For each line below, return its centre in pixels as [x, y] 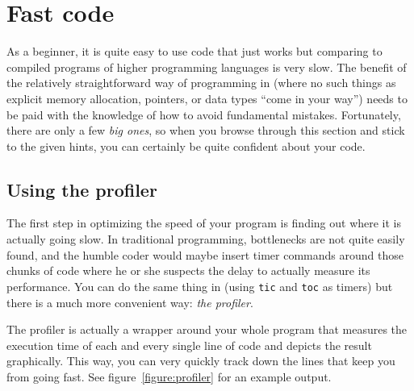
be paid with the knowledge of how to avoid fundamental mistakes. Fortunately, [204, 114]
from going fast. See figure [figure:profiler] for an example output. [169, 376]
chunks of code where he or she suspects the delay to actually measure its [188, 270]
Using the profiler [82, 189]
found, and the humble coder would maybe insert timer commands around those [205, 254]
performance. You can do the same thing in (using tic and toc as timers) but [200, 286]
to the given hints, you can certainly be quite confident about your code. [186, 146]
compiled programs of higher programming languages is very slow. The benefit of [207, 67]
